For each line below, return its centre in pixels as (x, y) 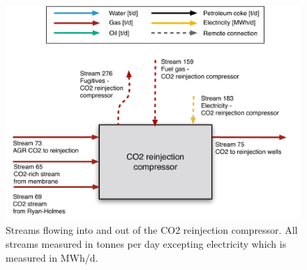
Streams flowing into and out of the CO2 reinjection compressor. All (152, 230)
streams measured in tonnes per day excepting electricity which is (146, 244)
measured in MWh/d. (52, 257)
